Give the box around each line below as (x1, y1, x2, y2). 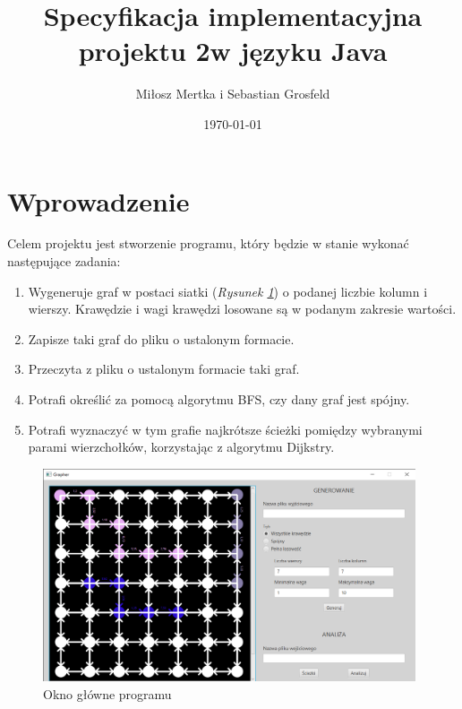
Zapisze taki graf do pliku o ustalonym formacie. (28, 329, 295, 348)
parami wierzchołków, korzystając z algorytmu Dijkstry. (28, 437, 335, 456)
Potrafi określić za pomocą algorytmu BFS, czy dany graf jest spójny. (28, 390, 410, 408)
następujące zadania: (7, 252, 121, 271)
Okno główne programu (43, 684, 172, 703)
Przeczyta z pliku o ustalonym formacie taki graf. (28, 359, 300, 378)
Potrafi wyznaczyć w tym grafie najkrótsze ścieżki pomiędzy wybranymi (28, 419, 423, 438)
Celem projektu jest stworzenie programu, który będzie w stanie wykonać (7, 234, 409, 253)
